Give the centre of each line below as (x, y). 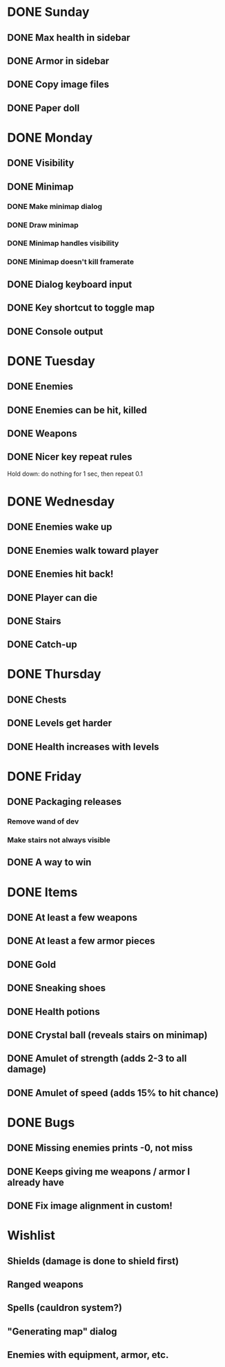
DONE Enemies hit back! (60, 574)
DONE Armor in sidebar (58, 61)
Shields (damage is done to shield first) (93, 1261)
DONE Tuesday (51, 361)
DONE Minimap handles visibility (63, 243)
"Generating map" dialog (62, 1331)
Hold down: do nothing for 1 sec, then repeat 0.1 (75, 474)
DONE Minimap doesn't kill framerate (71, 262)
